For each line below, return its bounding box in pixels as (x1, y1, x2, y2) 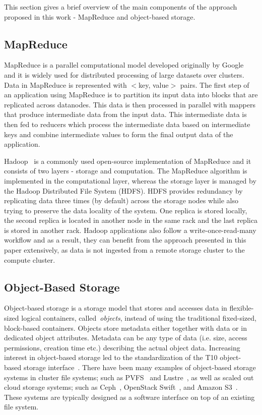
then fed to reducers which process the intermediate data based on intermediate (4, 118, 250, 129)
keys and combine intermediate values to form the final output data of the (4, 129, 233, 139)
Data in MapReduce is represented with (4, 79, 127, 90)
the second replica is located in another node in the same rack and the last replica (4, 215, 257, 225)
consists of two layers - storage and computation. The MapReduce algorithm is (4, 165, 247, 176)
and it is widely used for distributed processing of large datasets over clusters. (4, 69, 244, 80)
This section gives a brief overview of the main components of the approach (4, 2, 237, 12)
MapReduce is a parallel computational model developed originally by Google (4, 60, 244, 70)
